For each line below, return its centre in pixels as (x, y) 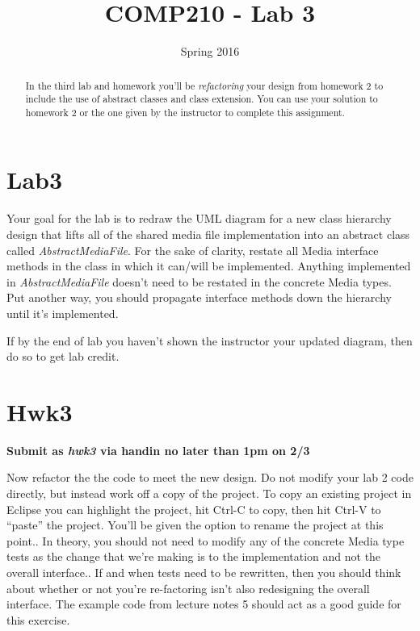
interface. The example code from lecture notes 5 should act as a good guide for (204, 604)
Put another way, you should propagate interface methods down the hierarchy (199, 297)
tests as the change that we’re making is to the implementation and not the (194, 556)
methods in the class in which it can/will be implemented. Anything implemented (209, 266)
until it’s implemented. (63, 313)
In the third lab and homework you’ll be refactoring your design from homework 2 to (204, 85)
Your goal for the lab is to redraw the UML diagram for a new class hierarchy (199, 218)
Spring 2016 (210, 51)
